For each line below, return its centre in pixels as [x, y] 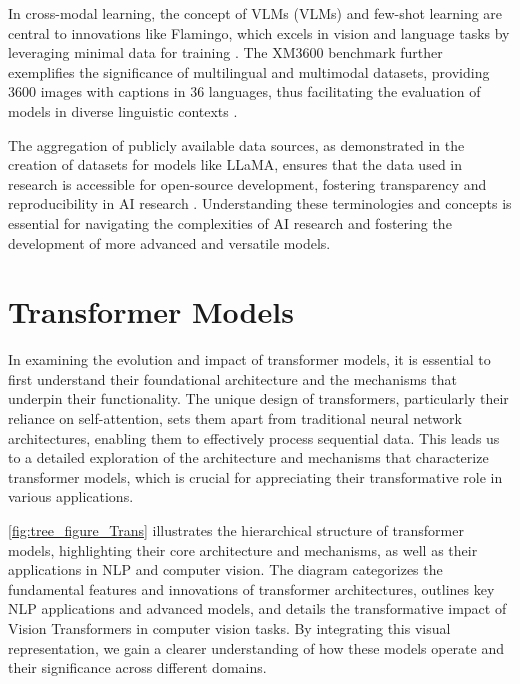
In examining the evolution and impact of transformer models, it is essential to [249, 359]
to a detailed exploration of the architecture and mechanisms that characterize [248, 457]
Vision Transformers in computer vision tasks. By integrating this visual [229, 627]
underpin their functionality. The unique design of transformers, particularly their [258, 398]
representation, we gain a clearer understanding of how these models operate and [256, 647]
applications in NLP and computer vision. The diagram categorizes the [225, 569]
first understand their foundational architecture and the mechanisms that [232, 378]
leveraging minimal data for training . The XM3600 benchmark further [225, 52]
